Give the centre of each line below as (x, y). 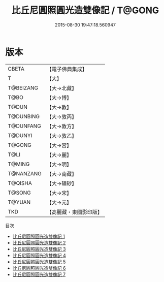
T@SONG (20, 193)
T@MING (19, 164)
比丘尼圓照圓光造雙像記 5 (39, 262)
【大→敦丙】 (62, 116)
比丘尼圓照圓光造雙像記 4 (39, 255)
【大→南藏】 (62, 174)
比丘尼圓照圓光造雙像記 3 (39, 249)
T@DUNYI (20, 135)
